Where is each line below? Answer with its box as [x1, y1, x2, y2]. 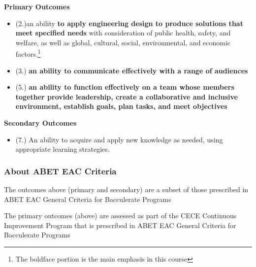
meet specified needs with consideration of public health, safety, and [15, 28, 231, 38]
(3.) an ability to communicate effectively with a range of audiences [15, 65, 248, 75]
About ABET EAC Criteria [4, 165, 117, 177]
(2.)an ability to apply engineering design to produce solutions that [15, 18, 243, 28]
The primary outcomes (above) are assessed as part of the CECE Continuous [4, 210, 237, 221]
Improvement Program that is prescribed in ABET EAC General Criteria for [4, 220, 236, 230]
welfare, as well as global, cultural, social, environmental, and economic [15, 37, 231, 47]
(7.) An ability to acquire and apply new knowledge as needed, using [15, 134, 223, 144]
